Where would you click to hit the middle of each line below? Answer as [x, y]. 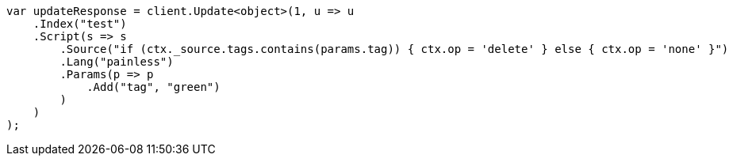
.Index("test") [80, 24]
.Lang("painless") [117, 62]
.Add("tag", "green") [154, 87]
